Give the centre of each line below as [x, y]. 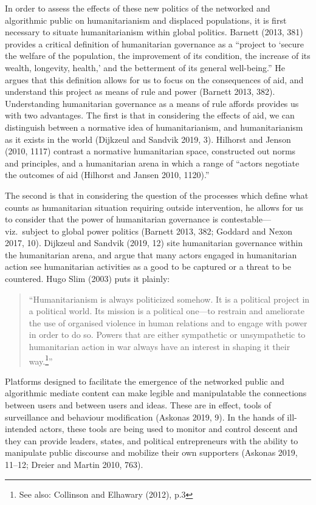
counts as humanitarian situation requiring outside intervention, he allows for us [154, 207]
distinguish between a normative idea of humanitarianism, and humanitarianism [154, 127]
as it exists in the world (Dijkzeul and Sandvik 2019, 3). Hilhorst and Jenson [148, 139]
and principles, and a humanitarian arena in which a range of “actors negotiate [152, 163]
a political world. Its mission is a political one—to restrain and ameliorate [167, 311]
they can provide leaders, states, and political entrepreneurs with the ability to [152, 440]
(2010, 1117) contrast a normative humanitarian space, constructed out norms [150, 151]
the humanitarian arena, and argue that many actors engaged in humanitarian [151, 254]
